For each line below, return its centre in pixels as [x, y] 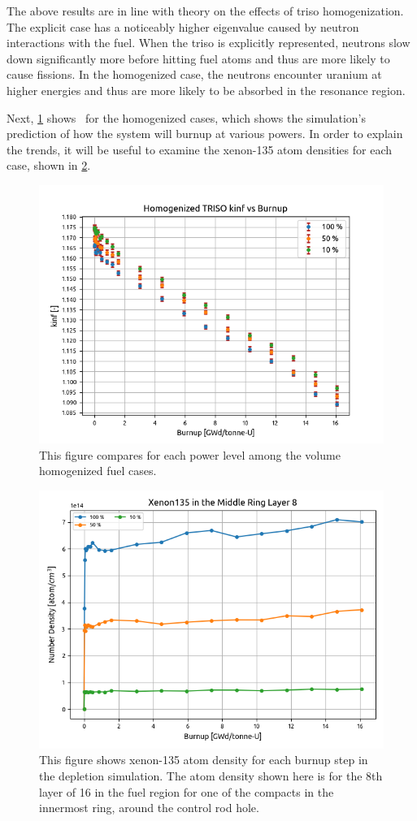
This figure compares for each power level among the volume [190, 454]
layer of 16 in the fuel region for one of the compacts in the [187, 791]
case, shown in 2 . [49, 165]
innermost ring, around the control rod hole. [149, 808]
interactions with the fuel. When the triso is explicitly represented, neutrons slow [208, 43]
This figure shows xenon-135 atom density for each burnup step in [204, 760]
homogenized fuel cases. [98, 471]
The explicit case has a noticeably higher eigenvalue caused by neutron [183, 26]
